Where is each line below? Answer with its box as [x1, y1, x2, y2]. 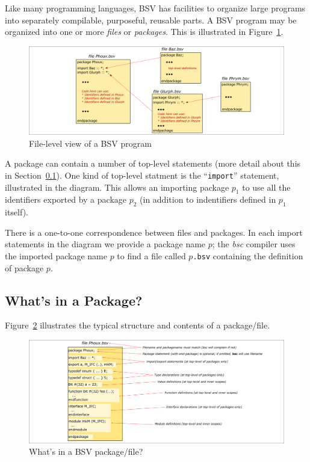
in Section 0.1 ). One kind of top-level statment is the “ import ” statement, [5, 168, 279, 181]
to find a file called [117, 250, 186, 262]
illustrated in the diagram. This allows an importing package [5, 180, 229, 193]
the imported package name [5, 250, 107, 262]
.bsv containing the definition [193, 250, 303, 262]
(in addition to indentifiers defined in [140, 193, 276, 206]
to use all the [242, 180, 291, 193]
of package [5, 261, 44, 274]
